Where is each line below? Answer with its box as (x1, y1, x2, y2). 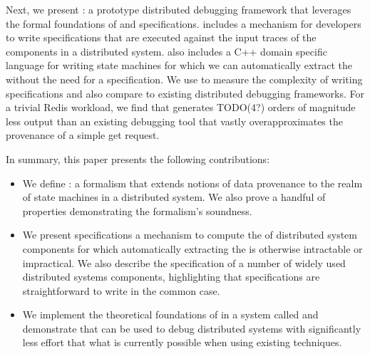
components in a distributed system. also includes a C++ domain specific (6, 43, 327, 58)
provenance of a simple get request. (6, 127, 160, 142)
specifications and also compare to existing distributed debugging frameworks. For (6, 85, 364, 100)
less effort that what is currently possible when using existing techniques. (22, 335, 342, 350)
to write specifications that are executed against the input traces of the (6, 30, 317, 45)
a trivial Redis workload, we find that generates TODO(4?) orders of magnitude (6, 100, 356, 115)
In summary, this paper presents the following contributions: (6, 151, 270, 166)
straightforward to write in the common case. (22, 283, 220, 298)
